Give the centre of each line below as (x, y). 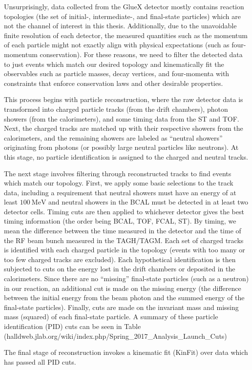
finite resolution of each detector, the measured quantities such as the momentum (126, 35)
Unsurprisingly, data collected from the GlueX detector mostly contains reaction (124, 6)
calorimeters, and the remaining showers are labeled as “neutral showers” (113, 137)
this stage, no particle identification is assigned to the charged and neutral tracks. (126, 156)
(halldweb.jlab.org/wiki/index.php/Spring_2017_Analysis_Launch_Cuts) (115, 336)
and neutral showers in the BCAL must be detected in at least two (148, 202)
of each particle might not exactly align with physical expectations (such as (117, 45)
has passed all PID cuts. (40, 361)
